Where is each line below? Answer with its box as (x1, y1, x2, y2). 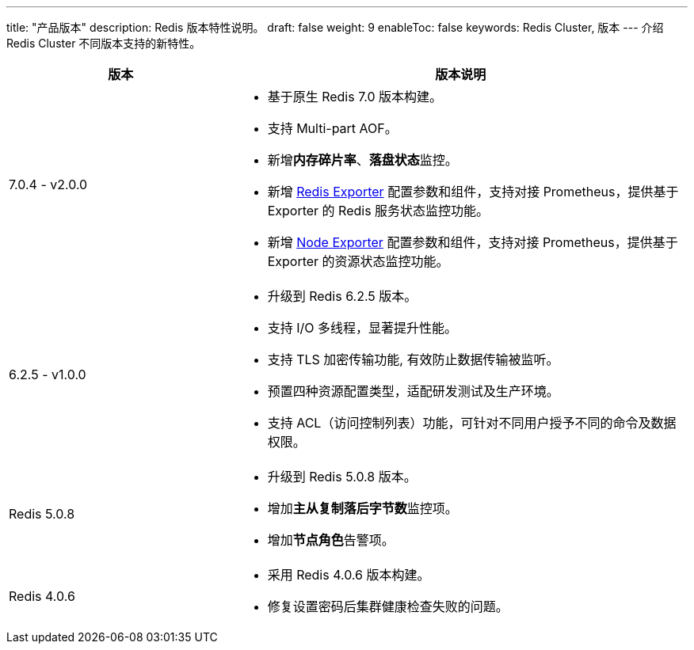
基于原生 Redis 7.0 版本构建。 (267, 89, 443, 105)
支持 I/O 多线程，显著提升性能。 (267, 320, 457, 336)
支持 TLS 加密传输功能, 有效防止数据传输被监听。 (267, 352, 559, 367)
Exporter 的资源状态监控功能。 (267, 253, 449, 269)
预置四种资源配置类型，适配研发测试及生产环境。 (267, 383, 559, 399)
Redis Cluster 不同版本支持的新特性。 (6, 36, 201, 50)
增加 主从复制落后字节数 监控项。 (267, 500, 458, 516)
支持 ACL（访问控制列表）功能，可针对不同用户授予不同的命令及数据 (267, 415, 677, 431)
